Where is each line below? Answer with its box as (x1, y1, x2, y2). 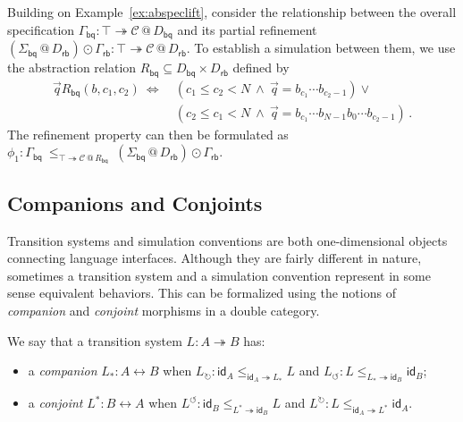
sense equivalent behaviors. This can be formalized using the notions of (7, 283, 396, 302)
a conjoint (28, 393, 83, 412)
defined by (232, 58, 290, 77)
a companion (28, 361, 97, 380)
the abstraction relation (7, 58, 137, 77)
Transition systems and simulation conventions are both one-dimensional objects (7, 231, 448, 249)
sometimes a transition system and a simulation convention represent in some (7, 266, 431, 284)
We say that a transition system (7, 331, 182, 350)
